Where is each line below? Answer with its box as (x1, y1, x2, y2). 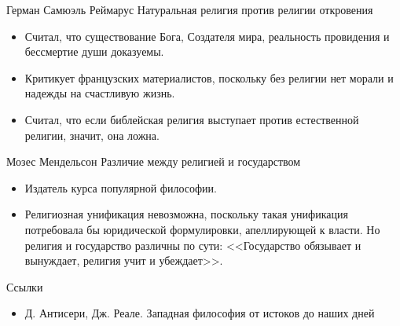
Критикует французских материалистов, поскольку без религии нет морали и (24, 69, 394, 86)
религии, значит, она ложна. (24, 126, 160, 143)
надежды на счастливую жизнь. (24, 85, 175, 101)
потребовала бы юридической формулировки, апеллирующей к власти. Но (24, 221, 380, 237)
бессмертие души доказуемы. (24, 43, 164, 60)
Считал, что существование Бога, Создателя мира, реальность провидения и (24, 27, 390, 44)
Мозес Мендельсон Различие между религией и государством (6, 153, 301, 170)
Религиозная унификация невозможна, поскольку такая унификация (24, 206, 348, 222)
